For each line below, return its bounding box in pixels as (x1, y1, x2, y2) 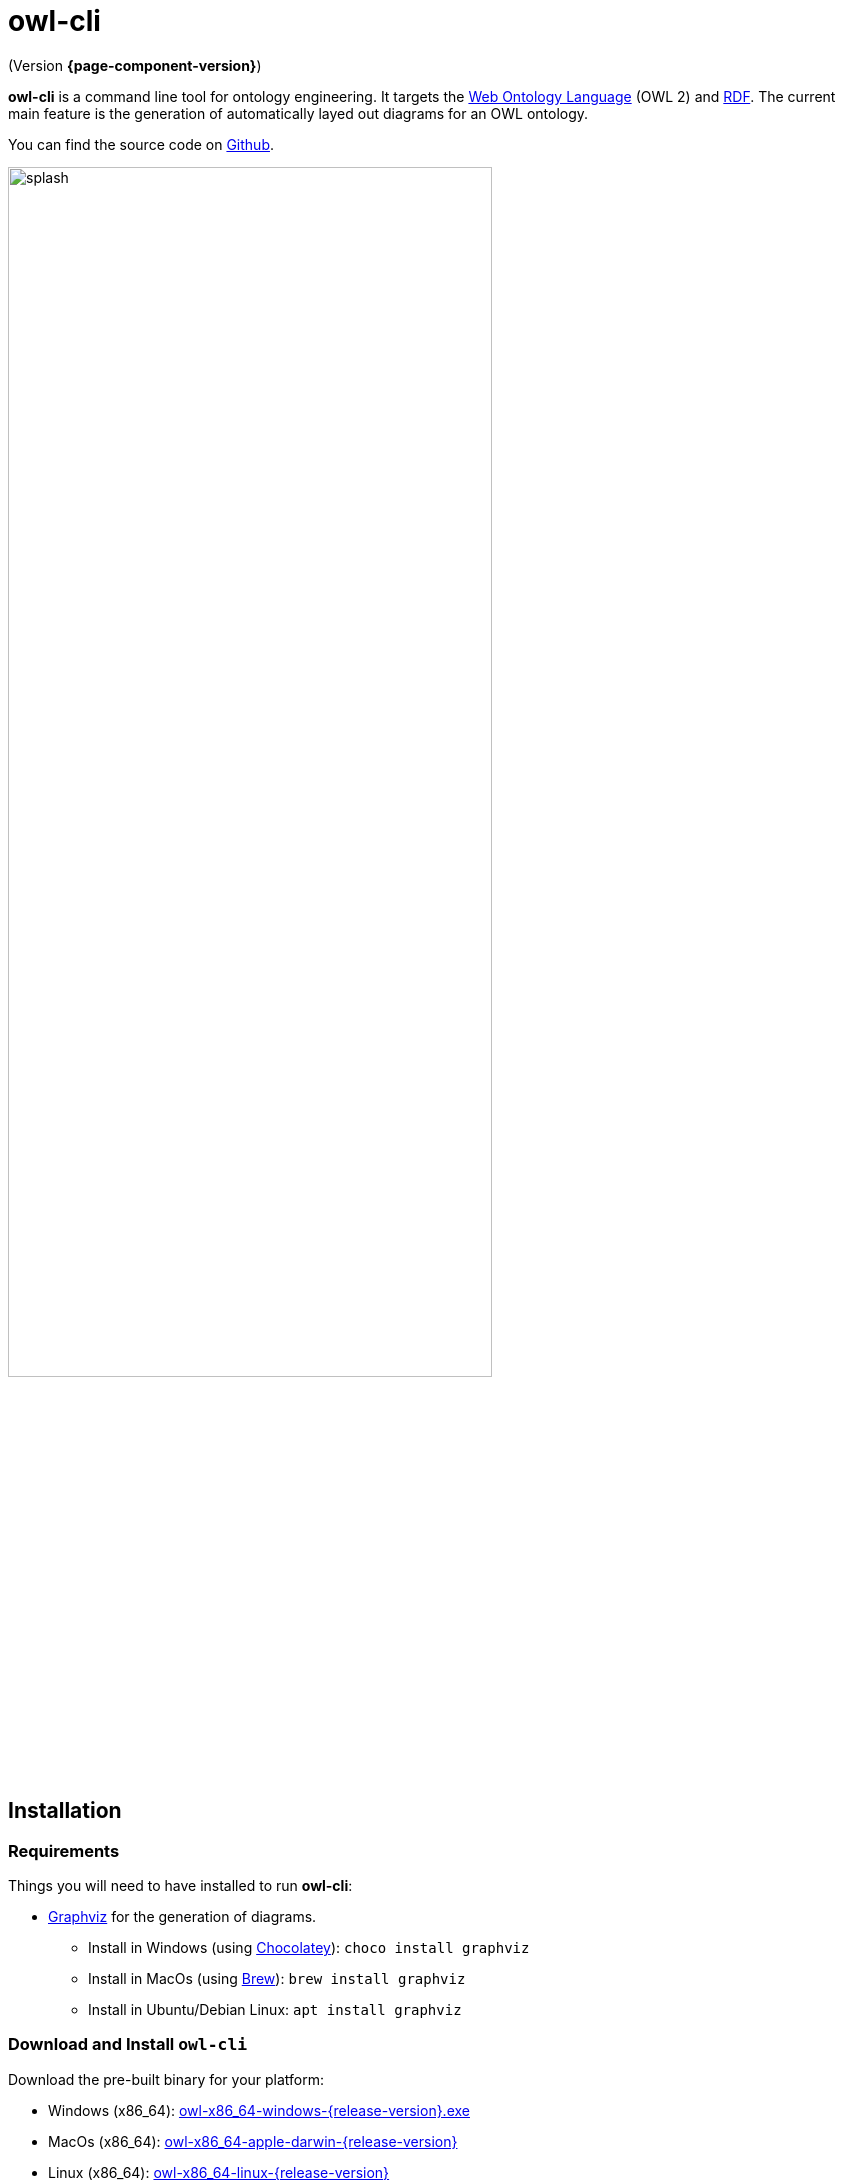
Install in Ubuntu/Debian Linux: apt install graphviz (88, 2000, 462, 2018)
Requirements (8, 1840, 120, 1861)
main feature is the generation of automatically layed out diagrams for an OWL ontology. (8, 104, 589, 122)
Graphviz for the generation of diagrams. (48, 1907, 317, 1925)
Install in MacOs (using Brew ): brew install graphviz (88, 1969, 466, 1987)
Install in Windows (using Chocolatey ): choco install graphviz (88, 1938, 530, 1956)
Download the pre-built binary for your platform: (8, 2070, 325, 2088)
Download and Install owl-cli (8, 2034, 248, 2055)
